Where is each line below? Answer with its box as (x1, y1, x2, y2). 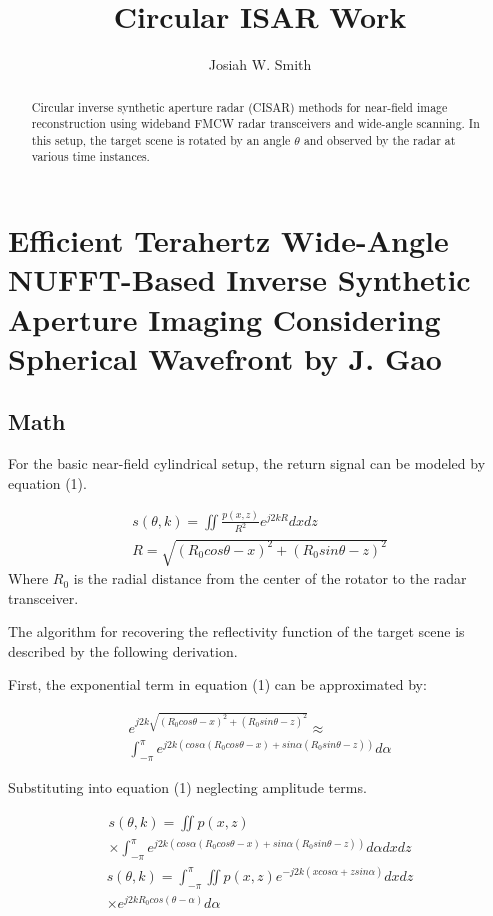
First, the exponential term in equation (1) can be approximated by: (8, 674, 427, 695)
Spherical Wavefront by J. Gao (8, 337, 442, 378)
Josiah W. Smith (208, 54, 312, 75)
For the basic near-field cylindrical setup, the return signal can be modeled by (8, 453, 486, 474)
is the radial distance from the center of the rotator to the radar (73, 568, 467, 589)
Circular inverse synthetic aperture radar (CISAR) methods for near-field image (31, 98, 448, 115)
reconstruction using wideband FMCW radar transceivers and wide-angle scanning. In (31, 115, 480, 132)
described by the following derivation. (8, 640, 238, 661)
